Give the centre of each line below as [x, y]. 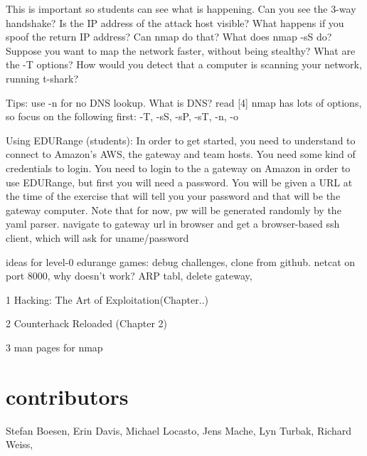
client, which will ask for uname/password [97, 237]
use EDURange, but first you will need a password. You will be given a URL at [179, 182]
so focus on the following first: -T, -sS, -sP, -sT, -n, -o [122, 116]
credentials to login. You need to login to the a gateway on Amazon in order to [178, 168]
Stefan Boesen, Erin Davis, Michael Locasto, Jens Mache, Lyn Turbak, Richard [179, 430]
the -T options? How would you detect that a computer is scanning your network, [184, 64]
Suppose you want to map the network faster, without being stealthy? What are [181, 50]
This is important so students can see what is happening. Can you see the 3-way [181, 9]
